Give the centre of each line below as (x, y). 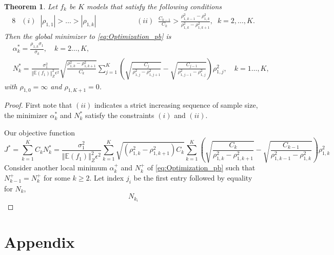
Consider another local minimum (56, 168)
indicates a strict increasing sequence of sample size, (176, 105)
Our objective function (40, 132)
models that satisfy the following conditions (154, 6)
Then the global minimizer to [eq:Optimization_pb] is (88, 36)
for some (57, 177)
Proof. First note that (38, 105)
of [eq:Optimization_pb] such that (201, 168)
